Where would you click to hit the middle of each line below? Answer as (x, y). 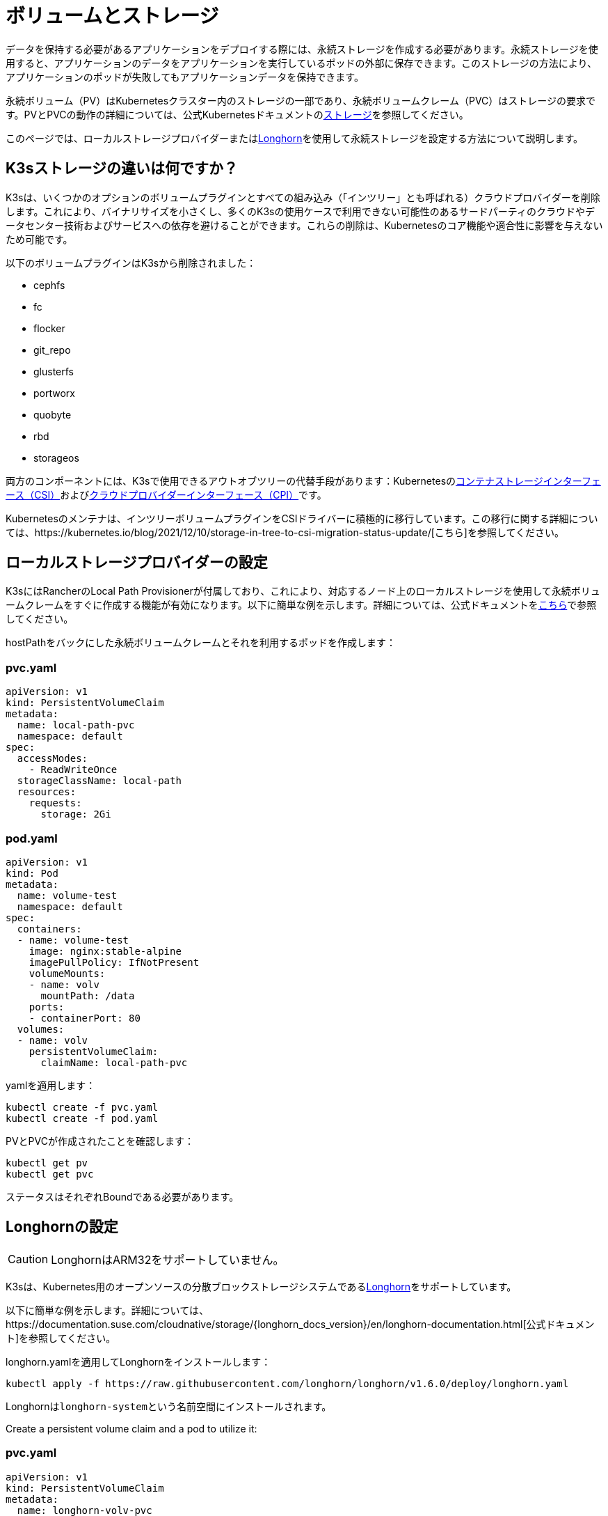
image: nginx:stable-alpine (105, 951)
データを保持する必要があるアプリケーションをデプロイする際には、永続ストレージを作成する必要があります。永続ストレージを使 (302, 49)
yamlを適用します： (51, 1085)
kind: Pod (32, 873)
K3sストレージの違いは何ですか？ (122, 169)
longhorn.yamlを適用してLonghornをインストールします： (138, 1361)
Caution (28, 1259)
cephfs (49, 285)
